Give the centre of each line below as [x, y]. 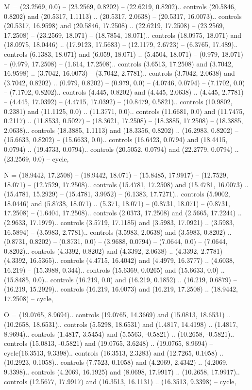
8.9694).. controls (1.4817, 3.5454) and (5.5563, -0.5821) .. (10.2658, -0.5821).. [119, 333]
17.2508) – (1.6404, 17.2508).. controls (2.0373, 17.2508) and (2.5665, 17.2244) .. [123, 213]
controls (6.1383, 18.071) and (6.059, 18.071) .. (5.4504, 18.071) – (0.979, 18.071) [124, 54]
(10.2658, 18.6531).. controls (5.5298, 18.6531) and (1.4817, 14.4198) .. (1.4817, [121, 324]
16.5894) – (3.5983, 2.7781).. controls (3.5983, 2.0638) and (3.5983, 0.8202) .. [118, 232]
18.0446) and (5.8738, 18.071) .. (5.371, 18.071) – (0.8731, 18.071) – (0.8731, [117, 203]
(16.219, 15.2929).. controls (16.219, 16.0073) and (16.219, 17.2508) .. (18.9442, [121, 289]
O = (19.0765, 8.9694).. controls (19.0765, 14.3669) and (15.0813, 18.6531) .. [118, 315]
